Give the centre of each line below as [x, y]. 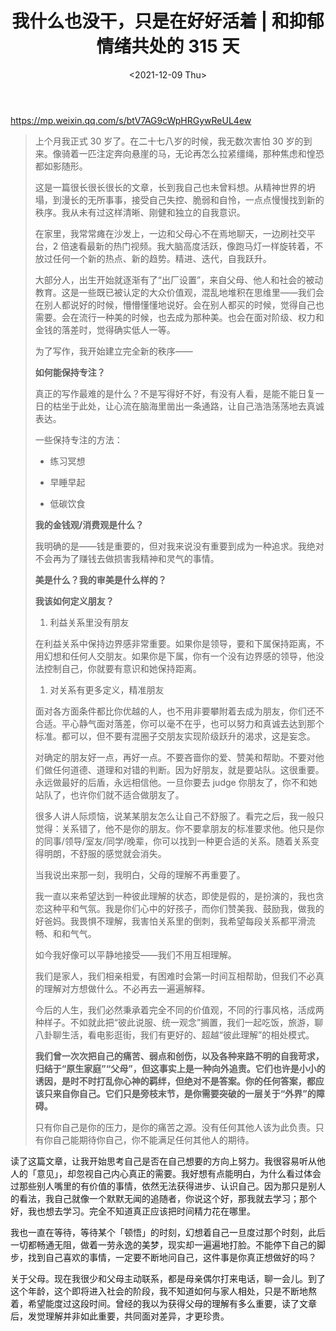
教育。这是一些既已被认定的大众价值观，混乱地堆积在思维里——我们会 [179, 292]
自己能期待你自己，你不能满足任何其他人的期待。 [153, 1139]
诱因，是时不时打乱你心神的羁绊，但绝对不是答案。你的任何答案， [170, 1081]
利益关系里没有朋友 [89, 622]
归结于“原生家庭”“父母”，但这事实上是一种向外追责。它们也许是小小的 [180, 1068]
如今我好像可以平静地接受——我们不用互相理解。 [135, 954]
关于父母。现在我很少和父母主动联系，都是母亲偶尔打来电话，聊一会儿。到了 [168, 1278]
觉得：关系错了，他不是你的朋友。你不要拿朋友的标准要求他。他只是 [175, 828]
